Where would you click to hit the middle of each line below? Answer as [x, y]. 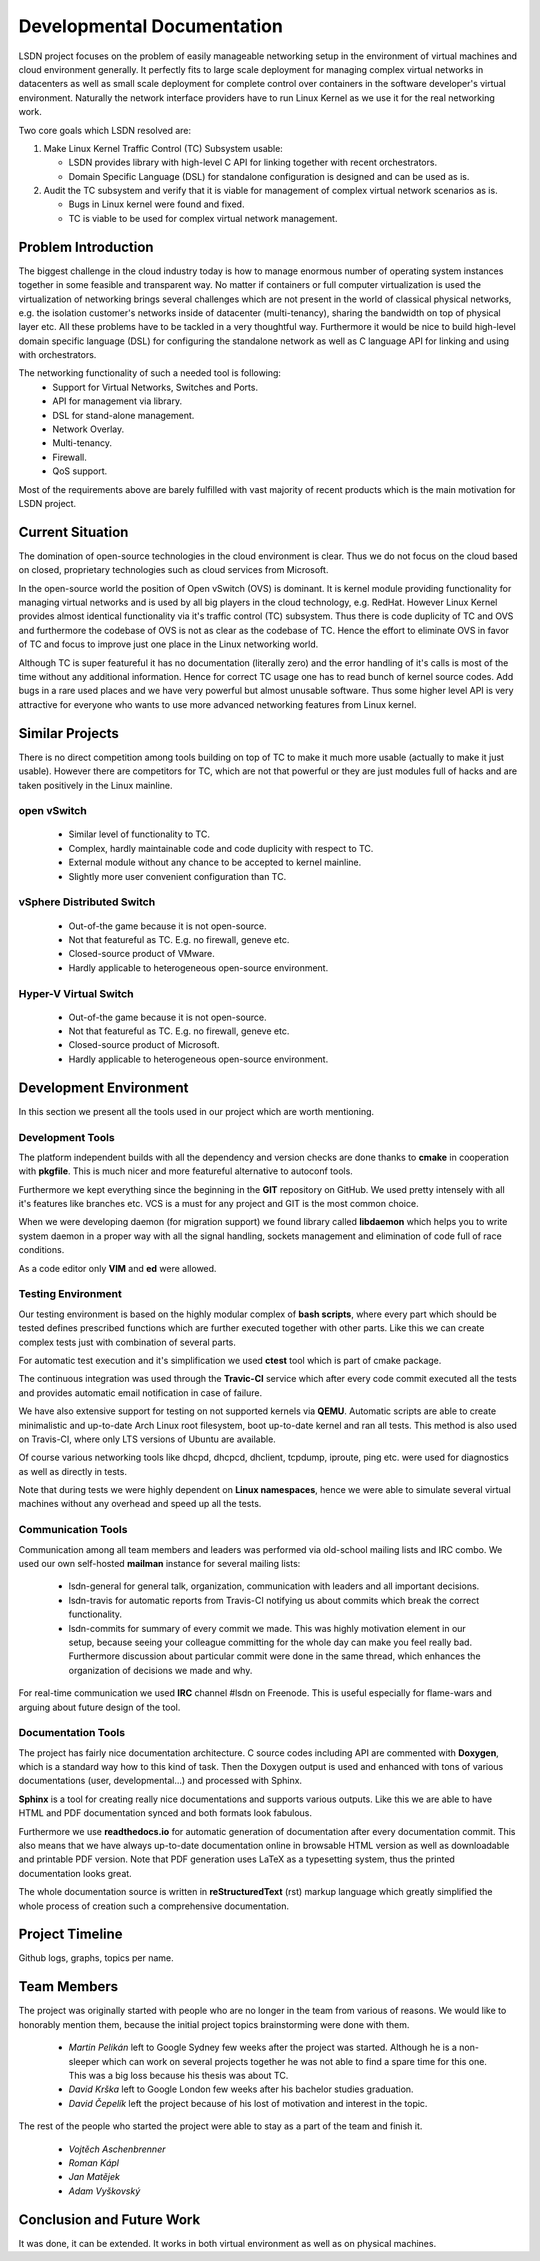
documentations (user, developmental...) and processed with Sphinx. [160, 1781]
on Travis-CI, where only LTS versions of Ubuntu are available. [147, 1439]
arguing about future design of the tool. [99, 1707]
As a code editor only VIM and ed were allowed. [117, 1268]
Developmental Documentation [151, 26]
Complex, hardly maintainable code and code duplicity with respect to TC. [221, 848]
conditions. [41, 1250]
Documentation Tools [71, 1733]
